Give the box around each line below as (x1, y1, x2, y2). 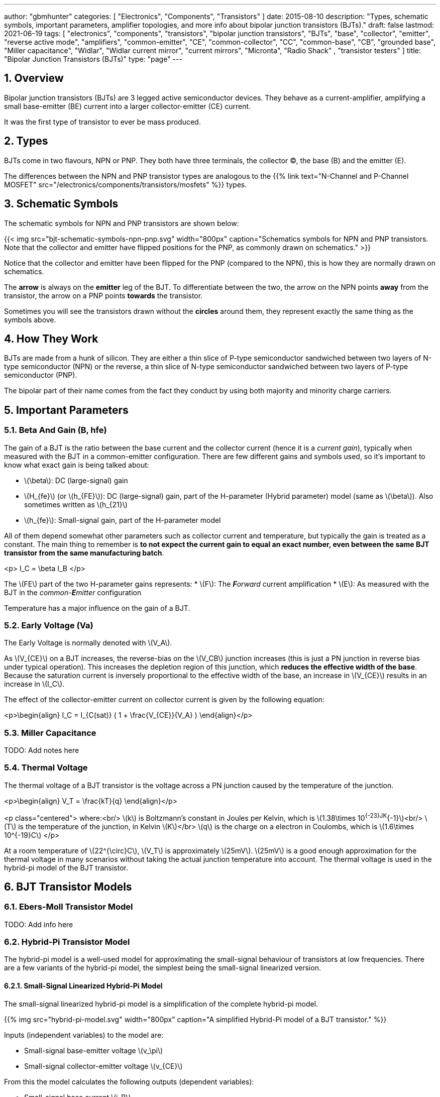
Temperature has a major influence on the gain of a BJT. (4, 603, 190, 612)
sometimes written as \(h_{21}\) (24, 500, 128, 509)
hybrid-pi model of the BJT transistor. (4, 863, 129, 872)
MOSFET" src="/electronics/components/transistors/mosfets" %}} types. (4, 180, 247, 189)
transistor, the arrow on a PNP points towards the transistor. (4, 291, 203, 300)
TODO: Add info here (4, 920, 73, 929)
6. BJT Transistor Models (4, 880, 132, 893)
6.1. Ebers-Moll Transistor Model (4, 902, 133, 912)
